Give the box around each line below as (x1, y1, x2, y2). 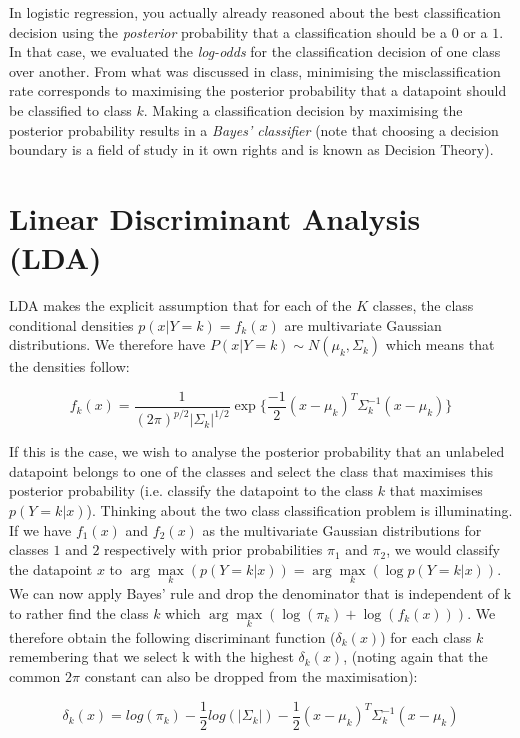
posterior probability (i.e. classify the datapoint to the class (9, 480, 374, 501)
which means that (385, 334, 495, 355)
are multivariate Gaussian (284, 314, 442, 335)
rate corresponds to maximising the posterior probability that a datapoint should (9, 80, 507, 101)
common (9, 666, 61, 687)
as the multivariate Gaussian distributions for (202, 519, 482, 540)
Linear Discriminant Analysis (9, 197, 421, 238)
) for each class (380, 626, 472, 647)
